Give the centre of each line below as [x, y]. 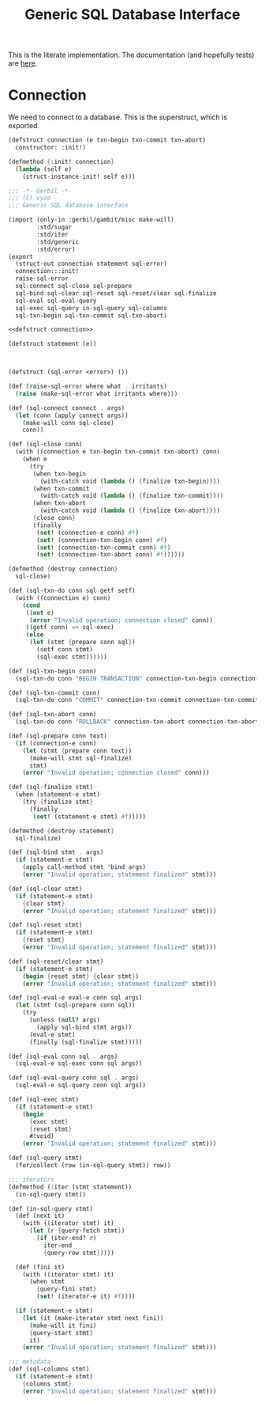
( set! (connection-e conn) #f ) [88, 533]
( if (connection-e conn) [56, 743]
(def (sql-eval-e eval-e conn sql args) [76, 998]
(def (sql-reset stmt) [45, 925]
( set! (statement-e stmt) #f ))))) [90, 817]
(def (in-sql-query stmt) [50, 1208]
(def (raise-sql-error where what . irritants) [88, 386]
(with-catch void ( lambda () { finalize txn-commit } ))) [132, 496]
